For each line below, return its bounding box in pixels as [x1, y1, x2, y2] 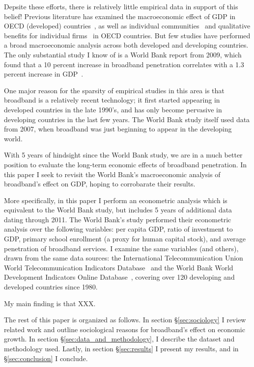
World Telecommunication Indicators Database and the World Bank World [4, 262, 233, 272]
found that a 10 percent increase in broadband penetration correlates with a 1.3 [4, 59, 244, 69]
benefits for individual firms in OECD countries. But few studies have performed [4, 30, 251, 40]
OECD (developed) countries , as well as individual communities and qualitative [4, 21, 251, 31]
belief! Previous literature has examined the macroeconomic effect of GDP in [4, 11, 236, 21]
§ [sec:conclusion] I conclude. [4, 353, 88, 363]
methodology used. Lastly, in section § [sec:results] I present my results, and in [4, 343, 239, 353]
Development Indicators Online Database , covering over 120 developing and [4, 272, 235, 282]
